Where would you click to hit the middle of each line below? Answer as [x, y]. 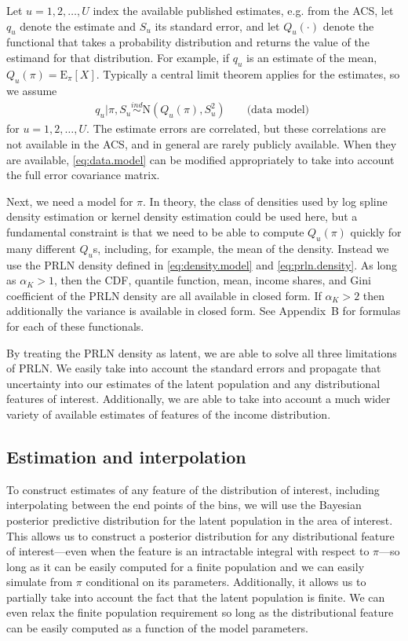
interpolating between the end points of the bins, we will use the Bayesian [184, 505]
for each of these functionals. [75, 326]
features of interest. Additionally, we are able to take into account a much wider [199, 399]
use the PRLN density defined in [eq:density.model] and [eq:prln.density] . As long [202, 264]
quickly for [376, 231]
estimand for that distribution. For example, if [118, 57]
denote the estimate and [78, 26]
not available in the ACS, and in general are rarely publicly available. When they [202, 144]
